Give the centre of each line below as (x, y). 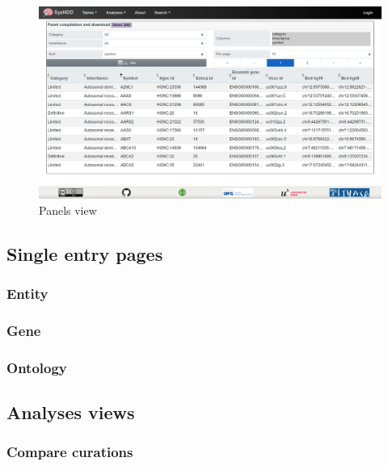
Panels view (68, 210)
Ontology (37, 367)
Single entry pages (85, 253)
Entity (27, 293)
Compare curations (70, 452)
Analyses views (71, 411)
